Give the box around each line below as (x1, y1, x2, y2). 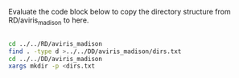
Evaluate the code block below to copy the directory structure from (8, 7, 231, 16)
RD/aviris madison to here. (8, 15, 89, 27)
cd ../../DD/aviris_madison (8, 55, 103, 63)
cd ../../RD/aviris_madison (8, 39, 103, 47)
